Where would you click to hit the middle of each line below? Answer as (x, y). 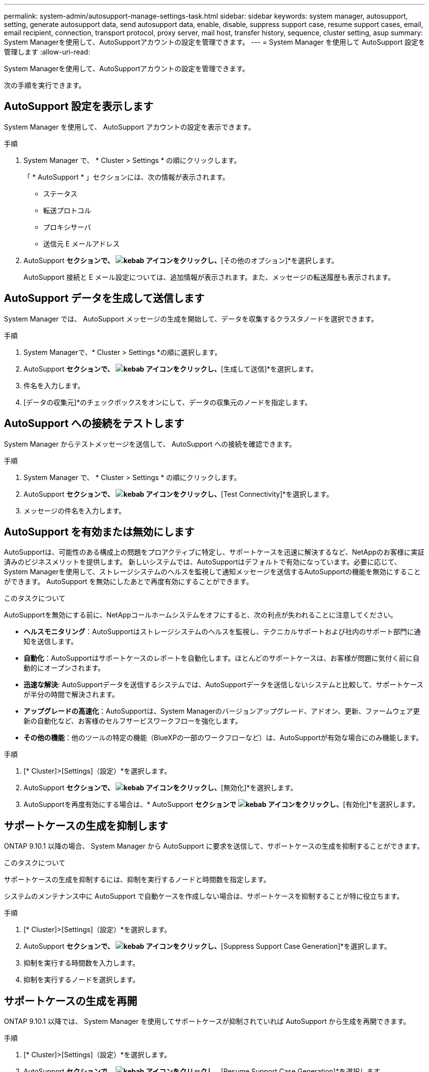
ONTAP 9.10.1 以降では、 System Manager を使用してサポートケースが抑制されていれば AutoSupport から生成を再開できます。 (207, 1021)
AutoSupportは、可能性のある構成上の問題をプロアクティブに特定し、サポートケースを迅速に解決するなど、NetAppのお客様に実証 (214, 552)
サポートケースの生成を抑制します (86, 826)
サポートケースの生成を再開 (71, 1001)
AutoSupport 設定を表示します (79, 107)
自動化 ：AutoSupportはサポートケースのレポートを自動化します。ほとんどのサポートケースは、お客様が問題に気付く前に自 (222, 658)
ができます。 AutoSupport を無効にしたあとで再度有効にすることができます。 (129, 582)
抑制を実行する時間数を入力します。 (82, 963)
